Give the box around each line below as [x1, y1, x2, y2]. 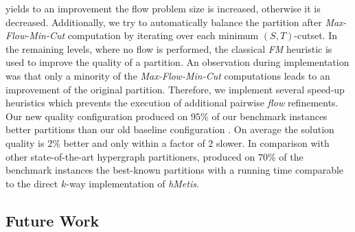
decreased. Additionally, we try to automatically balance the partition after [5, 14, 322, 29]
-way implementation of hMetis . [66, 176, 199, 190]
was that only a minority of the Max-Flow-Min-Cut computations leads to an [5, 68, 330, 82]
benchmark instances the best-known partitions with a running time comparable [5, 163, 344, 177]
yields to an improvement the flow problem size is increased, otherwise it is [5, 1, 321, 15]
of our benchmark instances [211, 108, 328, 123]
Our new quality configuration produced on [5, 108, 188, 123]
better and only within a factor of [63, 135, 205, 150]
